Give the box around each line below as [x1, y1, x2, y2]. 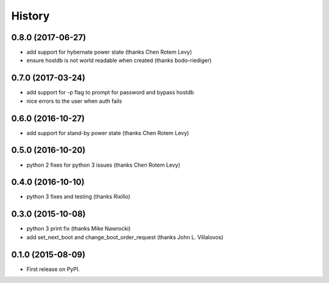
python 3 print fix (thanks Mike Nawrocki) [26, 225, 131, 232]
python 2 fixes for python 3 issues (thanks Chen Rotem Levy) [26, 161, 181, 169]
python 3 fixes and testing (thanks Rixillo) [26, 193, 130, 200]
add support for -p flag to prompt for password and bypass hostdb [26, 89, 194, 96]
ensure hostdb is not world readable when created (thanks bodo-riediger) [26, 57, 212, 64]
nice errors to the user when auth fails [26, 97, 122, 105]
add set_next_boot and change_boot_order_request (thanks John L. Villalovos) [26, 233, 224, 240]
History [11, 9, 50, 23]
